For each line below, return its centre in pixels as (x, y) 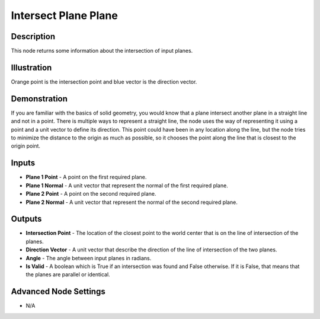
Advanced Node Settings (58, 291)
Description (33, 36)
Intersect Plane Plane (64, 15)
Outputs (26, 219)
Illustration (31, 67)
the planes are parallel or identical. (68, 275)
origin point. (26, 146)
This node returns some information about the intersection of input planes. (102, 51)
